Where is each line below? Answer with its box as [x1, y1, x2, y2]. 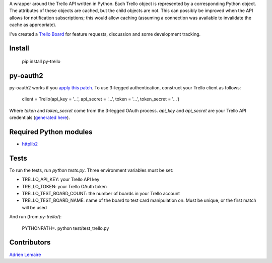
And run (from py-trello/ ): [9, 214, 62, 220]
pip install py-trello [22, 58, 60, 64]
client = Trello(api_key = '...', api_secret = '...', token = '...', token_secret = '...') [22, 96, 180, 102]
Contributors [9, 238, 51, 247]
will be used [22, 204, 47, 210]
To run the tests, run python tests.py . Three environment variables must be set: [9, 167, 174, 173]
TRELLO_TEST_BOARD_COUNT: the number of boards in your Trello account [22, 191, 180, 197]
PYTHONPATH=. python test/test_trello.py [22, 225, 109, 231]
